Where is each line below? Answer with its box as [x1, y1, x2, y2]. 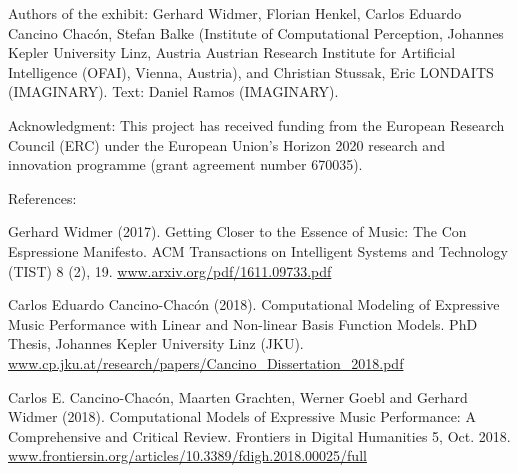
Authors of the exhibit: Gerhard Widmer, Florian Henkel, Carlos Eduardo [8, 3, 462, 23]
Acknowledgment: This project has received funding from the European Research [8, 114, 505, 135]
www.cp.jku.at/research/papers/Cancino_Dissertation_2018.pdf [8, 352, 404, 373]
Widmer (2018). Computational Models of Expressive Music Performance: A [8, 406, 476, 427]
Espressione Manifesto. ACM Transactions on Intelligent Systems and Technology [8, 240, 508, 261]
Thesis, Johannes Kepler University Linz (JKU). [8, 333, 304, 354]
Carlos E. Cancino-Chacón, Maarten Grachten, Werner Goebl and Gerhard [8, 386, 468, 407]
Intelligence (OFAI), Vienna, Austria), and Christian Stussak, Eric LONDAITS [8, 61, 494, 82]
